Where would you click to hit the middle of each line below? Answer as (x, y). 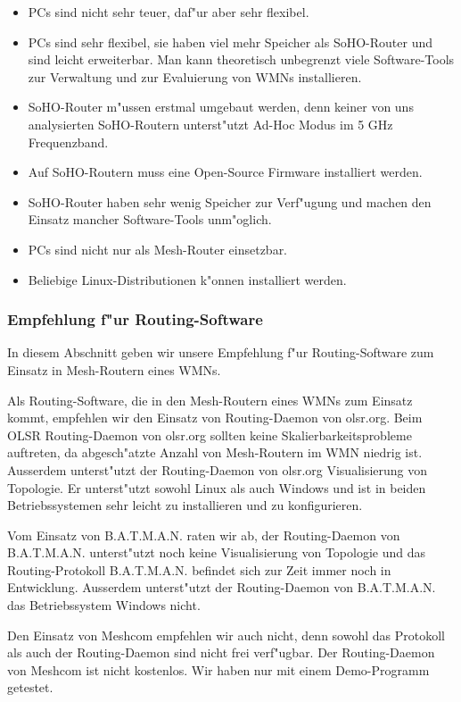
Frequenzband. (68, 142)
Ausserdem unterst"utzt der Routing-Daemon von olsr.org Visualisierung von (218, 469)
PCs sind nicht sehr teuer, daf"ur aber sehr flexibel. (169, 12)
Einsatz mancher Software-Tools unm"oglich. (150, 219)
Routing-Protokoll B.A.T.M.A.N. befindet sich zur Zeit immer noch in (199, 569)
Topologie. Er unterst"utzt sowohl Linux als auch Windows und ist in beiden (217, 487)
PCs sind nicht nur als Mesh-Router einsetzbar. (158, 249)
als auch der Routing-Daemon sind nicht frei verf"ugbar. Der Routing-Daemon (221, 652)
